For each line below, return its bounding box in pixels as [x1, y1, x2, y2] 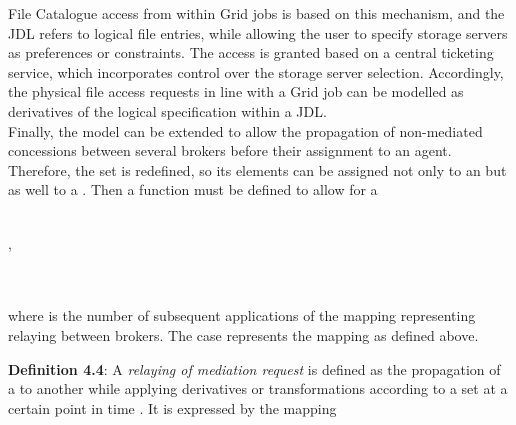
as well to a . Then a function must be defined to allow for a [8, 179, 378, 200]
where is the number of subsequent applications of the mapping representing [8, 305, 476, 326]
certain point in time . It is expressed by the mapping [8, 397, 337, 418]
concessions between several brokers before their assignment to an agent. [8, 140, 452, 161]
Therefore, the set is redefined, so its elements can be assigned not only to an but [8, 159, 507, 180]
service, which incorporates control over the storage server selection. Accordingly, [8, 61, 504, 82]
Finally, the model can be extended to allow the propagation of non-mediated [8, 120, 483, 141]
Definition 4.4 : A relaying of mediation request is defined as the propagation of [8, 358, 501, 379]
